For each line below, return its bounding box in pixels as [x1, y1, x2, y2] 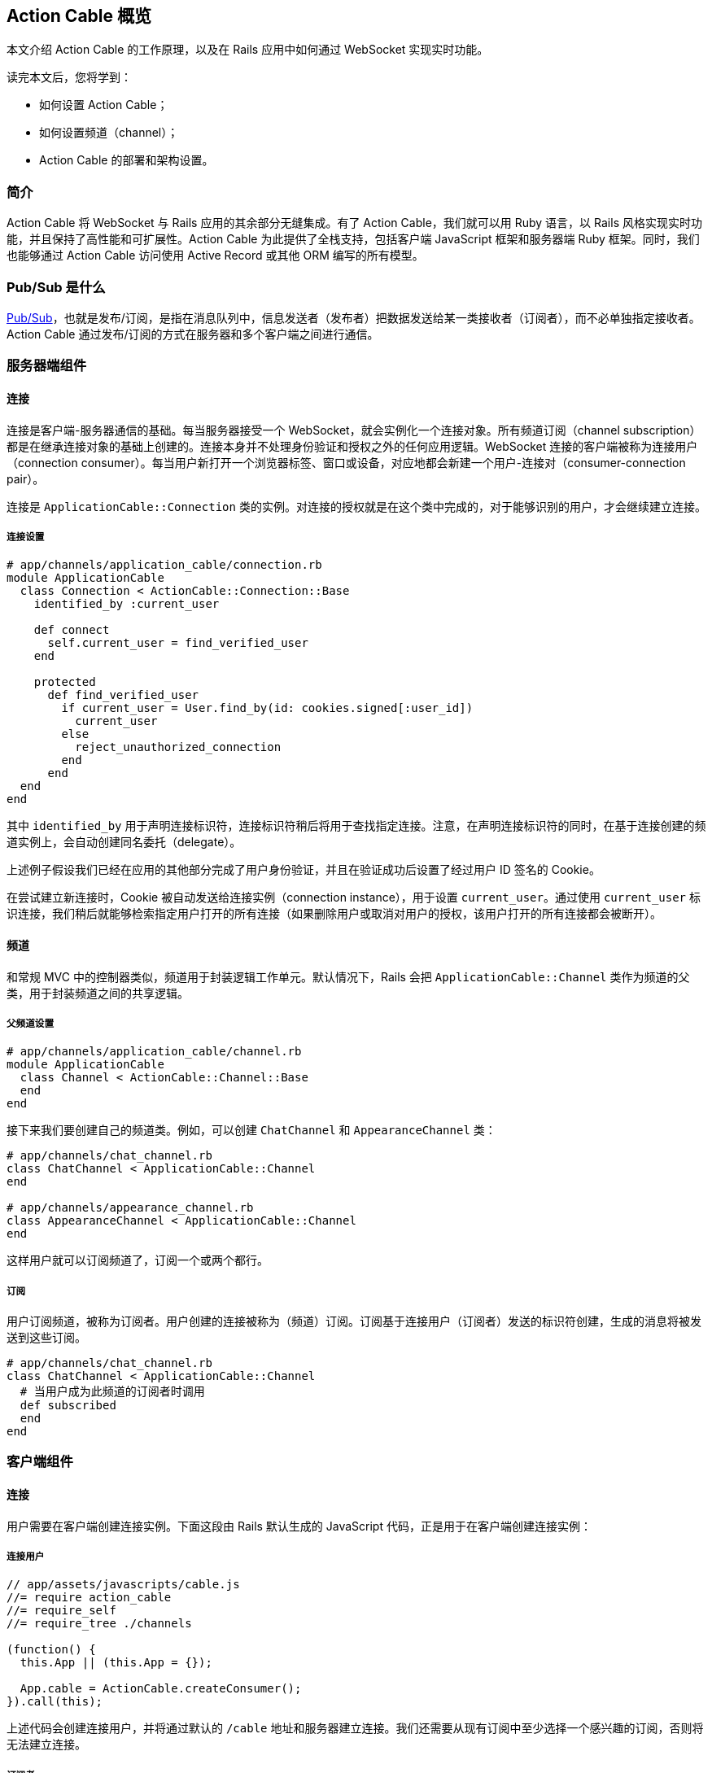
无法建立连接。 [7, 1737, 86, 1752]
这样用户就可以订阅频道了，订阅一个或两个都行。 [7, 1253, 269, 1268]
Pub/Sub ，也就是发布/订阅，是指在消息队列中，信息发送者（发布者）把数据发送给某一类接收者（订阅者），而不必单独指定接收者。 [7, 310, 701, 325]
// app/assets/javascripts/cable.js [7, 1578, 240, 1592]
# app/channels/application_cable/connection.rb [7, 558, 322, 572]
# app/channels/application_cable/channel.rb [7, 1045, 302, 1059]
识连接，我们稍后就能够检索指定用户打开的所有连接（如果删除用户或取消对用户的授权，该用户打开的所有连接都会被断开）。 [7, 906, 662, 921]
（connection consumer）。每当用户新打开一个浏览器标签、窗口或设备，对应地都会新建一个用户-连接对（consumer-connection [7, 455, 686, 469]
